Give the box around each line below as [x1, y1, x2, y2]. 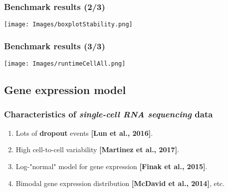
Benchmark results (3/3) [4, 39, 105, 52]
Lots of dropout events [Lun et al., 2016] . [15, 127, 153, 138]
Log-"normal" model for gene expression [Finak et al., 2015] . [15, 161, 208, 171]
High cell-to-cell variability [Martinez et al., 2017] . [15, 144, 179, 155]
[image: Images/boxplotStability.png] [4, 21, 133, 28]
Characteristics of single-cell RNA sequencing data [4, 108, 213, 120]
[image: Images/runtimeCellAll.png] [4, 60, 126, 68]
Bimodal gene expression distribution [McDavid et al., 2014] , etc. [15, 178, 225, 188]
